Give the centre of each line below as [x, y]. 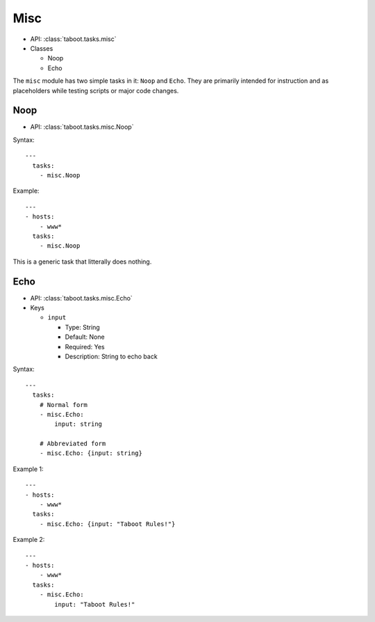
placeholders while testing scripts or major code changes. [96, 90]
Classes [42, 48]
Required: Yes [85, 346]
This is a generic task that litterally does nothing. [82, 262]
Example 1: [28, 469]
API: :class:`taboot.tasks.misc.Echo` [82, 298]
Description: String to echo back [111, 356]
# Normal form [64, 405]
